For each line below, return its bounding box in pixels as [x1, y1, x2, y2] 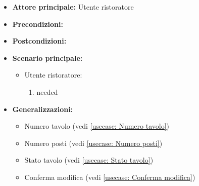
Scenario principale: [12, 52, 83, 63]
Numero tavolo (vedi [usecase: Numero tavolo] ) [24, 121, 170, 131]
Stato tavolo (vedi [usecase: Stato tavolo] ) [24, 155, 154, 165]
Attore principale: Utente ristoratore [12, 2, 134, 12]
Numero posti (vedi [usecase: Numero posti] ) [24, 137, 163, 148]
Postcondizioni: [12, 35, 67, 46]
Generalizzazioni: [12, 103, 73, 114]
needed [36, 86, 58, 97]
